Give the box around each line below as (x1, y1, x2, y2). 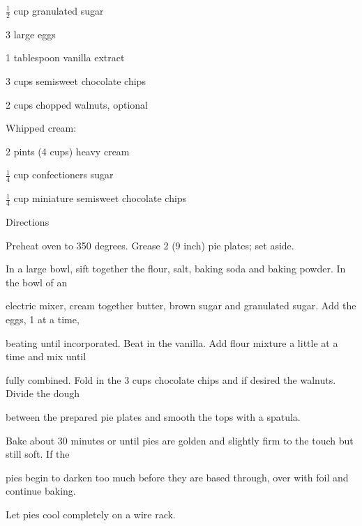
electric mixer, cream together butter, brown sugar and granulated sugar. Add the (6, 298, 356, 313)
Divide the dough (6, 386, 80, 401)
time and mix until (6, 349, 86, 364)
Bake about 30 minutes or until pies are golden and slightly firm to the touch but (6, 433, 354, 447)
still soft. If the (6, 447, 70, 461)
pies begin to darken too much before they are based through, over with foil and (6, 470, 349, 484)
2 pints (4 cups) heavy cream (6, 144, 130, 158)
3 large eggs (6, 26, 56, 41)
